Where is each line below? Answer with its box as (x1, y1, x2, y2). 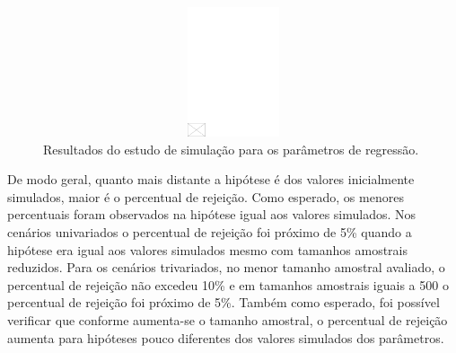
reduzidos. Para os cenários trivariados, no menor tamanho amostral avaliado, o (7, 258, 445, 277)
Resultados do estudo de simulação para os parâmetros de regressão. (43, 139, 419, 158)
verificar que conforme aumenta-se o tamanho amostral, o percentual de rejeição (7, 310, 448, 329)
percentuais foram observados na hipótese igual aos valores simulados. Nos (7, 205, 417, 224)
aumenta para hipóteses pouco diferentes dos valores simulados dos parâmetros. (7, 328, 444, 347)
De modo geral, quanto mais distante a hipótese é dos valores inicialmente (7, 170, 415, 189)
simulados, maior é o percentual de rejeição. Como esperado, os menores (7, 187, 404, 206)
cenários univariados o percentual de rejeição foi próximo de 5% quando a (7, 222, 412, 241)
